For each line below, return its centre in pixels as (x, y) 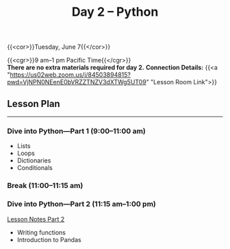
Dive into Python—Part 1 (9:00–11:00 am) (76, 131)
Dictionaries (34, 161)
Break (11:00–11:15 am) (45, 186)
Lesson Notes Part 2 (36, 219)
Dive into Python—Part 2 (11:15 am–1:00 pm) (81, 204)
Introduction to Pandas (49, 239)
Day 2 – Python (115, 12)
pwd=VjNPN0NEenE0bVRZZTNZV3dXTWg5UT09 (77, 82)
